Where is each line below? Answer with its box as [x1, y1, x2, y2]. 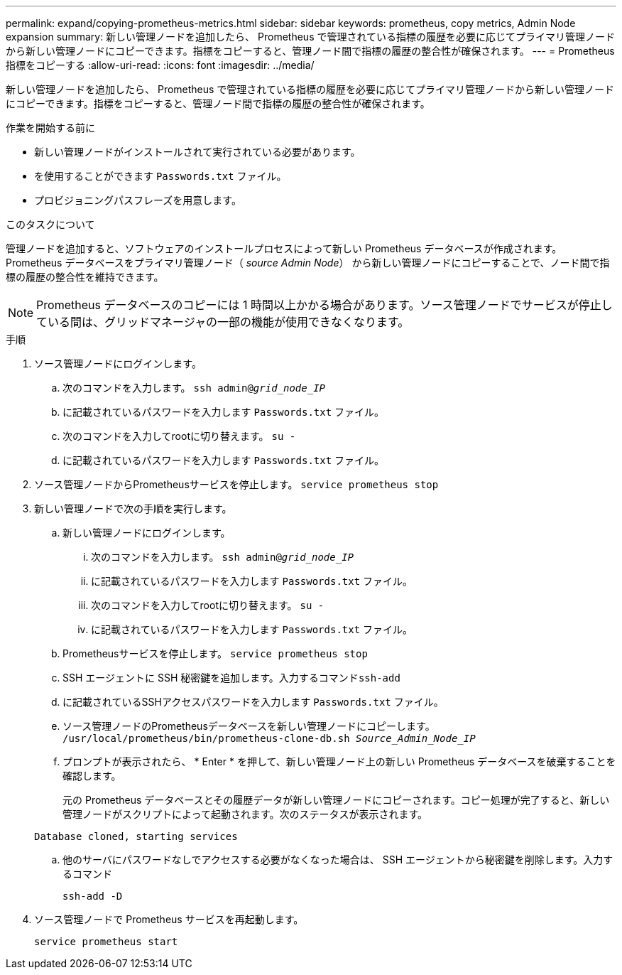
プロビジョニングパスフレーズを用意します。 [34, 194, 241, 206]
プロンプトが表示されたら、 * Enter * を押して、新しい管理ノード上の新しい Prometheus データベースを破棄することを [62, 755, 616, 767]
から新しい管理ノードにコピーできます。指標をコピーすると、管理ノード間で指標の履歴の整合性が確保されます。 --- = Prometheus [6, 45, 615, 57]
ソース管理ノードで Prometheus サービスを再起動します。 [34, 913, 304, 925]
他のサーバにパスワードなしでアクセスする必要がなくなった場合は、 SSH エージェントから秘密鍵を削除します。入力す [62, 853, 613, 866]
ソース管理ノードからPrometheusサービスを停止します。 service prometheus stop [34, 478, 439, 490]
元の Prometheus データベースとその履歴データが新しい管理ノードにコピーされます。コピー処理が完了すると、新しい [62, 794, 610, 806]
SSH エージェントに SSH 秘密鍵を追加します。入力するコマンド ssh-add [62, 672, 400, 684]
